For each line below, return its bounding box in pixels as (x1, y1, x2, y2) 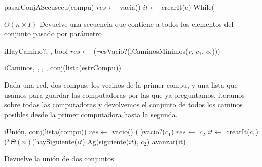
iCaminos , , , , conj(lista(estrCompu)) (4, 62, 121, 73)
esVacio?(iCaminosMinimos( (101, 45, 189, 56)
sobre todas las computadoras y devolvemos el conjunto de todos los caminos (4, 99, 243, 110)
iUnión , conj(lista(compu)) (4, 126, 87, 137)
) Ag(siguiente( (82, 136, 129, 146)
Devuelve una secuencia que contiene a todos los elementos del (39, 18, 234, 29)
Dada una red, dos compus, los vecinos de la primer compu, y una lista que (4, 79, 238, 90)
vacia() (120, 2, 141, 12)
